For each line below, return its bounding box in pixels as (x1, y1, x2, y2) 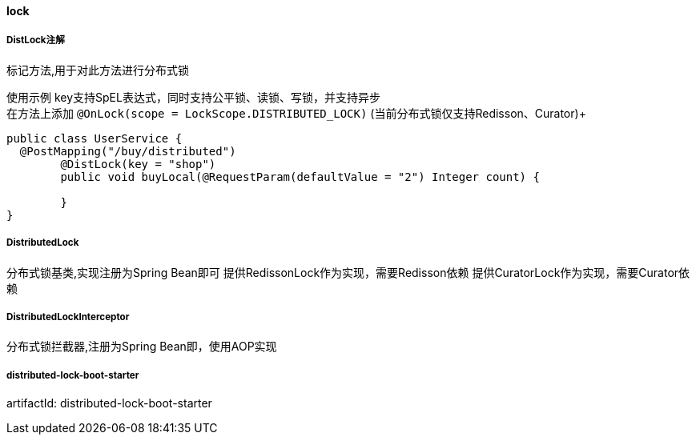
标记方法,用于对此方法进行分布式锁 (6, 62, 190, 77)
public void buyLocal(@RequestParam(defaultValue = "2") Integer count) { (60, 170, 540, 183)
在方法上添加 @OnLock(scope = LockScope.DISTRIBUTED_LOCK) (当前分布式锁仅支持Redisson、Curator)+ (6, 106, 586, 120)
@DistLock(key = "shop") (60, 157, 216, 170)
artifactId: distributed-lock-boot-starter (6, 396, 212, 411)
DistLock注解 (6, 34, 65, 46)
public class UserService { (6, 131, 183, 145)
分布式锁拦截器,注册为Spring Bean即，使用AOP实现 (6, 339, 277, 354)
